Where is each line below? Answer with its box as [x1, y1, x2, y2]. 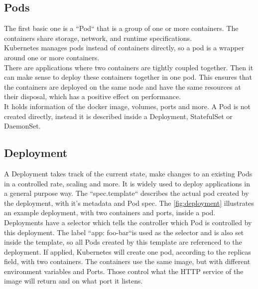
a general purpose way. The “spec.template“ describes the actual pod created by [4, 188, 249, 198]
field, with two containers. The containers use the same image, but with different [4, 256, 251, 267]
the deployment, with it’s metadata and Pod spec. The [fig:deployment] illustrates [4, 197, 254, 208]
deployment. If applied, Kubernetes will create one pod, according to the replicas [4, 246, 251, 257]
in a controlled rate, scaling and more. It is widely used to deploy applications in [4, 178, 250, 188]
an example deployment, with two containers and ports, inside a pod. [4, 207, 216, 218]
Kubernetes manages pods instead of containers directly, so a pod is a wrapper [4, 42, 245, 53]
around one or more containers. [4, 52, 100, 62]
